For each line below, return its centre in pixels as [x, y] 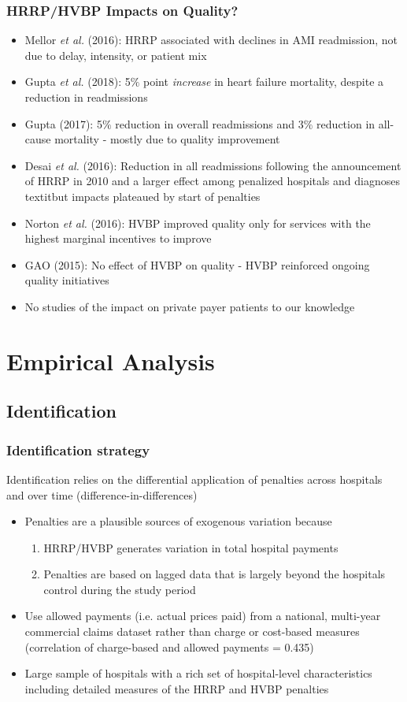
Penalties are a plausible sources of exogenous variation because [178, 521]
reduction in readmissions [86, 97]
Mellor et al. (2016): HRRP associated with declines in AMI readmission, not [211, 40]
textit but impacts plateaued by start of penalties [142, 196]
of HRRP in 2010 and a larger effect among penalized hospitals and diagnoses [212, 181]
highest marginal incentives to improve [118, 238]
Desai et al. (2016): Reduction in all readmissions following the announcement [213, 165]
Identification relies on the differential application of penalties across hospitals [194, 479]
